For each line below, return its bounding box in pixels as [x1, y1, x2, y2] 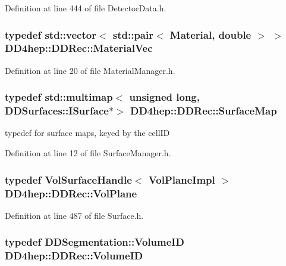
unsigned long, [129, 89, 200, 104]
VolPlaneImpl [148, 172, 215, 187]
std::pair [112, 27, 153, 42]
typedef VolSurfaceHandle [5, 172, 132, 187]
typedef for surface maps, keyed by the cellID [5, 126, 170, 139]
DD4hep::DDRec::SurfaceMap [130, 103, 277, 118]
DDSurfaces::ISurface [5, 103, 109, 118]
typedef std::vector [5, 27, 96, 42]
